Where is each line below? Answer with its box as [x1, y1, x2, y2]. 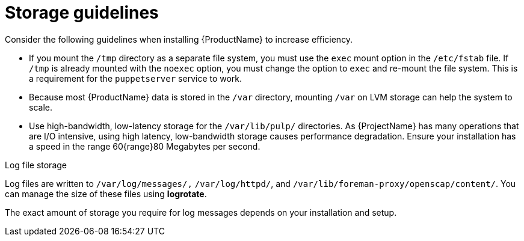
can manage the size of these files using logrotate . [5, 188, 207, 199]
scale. [29, 102, 52, 112]
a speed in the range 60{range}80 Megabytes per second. [29, 141, 260, 151]
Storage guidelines [5, 2, 159, 23]
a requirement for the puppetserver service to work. [29, 73, 242, 84]
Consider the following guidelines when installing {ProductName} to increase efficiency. [5, 34, 353, 44]
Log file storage [5, 159, 67, 170]
